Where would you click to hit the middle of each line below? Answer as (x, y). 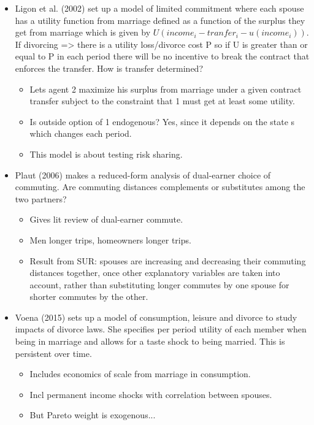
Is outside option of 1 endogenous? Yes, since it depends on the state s (162, 121)
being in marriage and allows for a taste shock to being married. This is (150, 341)
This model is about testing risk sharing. (106, 154)
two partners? (41, 198)
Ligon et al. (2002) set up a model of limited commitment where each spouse (159, 8)
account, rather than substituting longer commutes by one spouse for (159, 284)
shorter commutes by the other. (89, 297)
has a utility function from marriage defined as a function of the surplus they (160, 20)
